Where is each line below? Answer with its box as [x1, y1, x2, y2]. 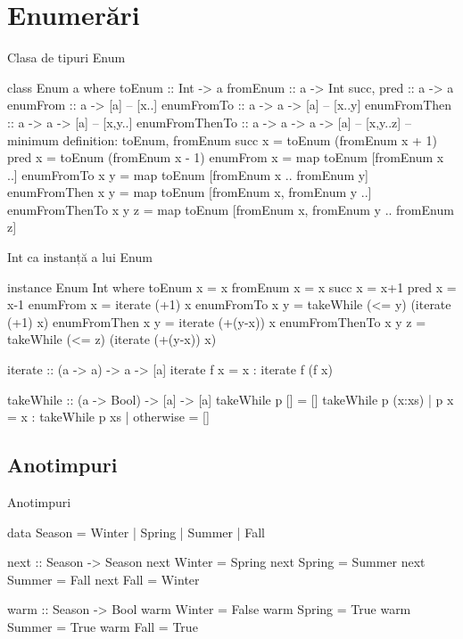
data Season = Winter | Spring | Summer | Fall [7, 522, 265, 541]
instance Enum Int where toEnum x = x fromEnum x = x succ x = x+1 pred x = [7, 277, 457, 296]
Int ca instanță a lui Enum [7, 248, 153, 266]
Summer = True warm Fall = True [7, 617, 198, 635]
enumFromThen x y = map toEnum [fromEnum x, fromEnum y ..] [7, 183, 372, 201]
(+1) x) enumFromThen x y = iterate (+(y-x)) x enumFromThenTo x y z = [7, 312, 426, 331]
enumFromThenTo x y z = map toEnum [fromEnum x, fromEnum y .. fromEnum [7, 200, 454, 218]
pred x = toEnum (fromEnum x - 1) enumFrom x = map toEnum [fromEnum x [7, 148, 444, 167]
